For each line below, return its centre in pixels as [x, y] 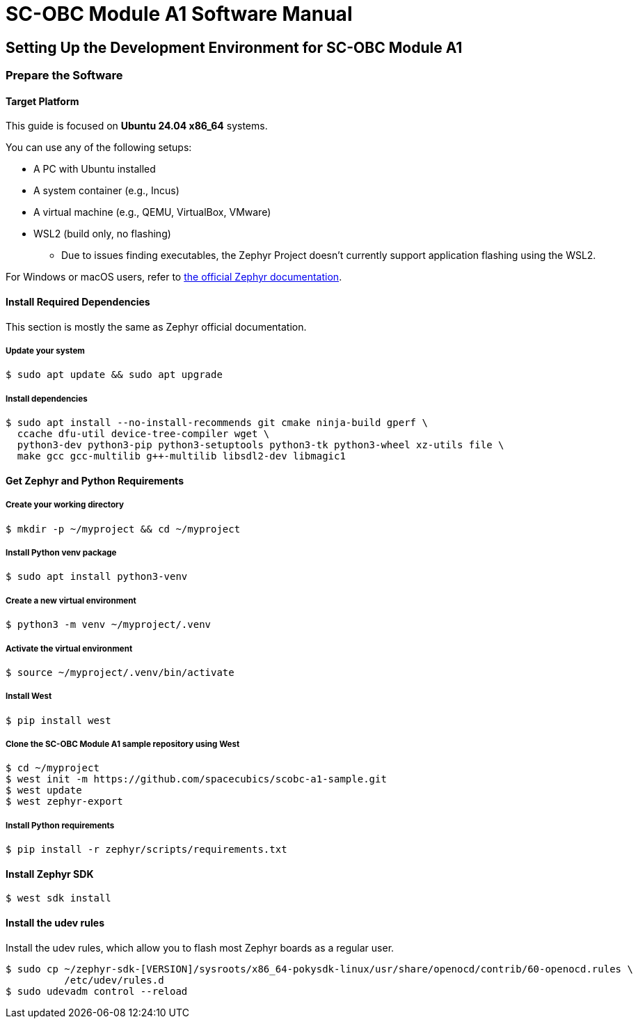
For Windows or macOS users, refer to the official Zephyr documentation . [174, 277]
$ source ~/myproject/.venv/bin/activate [120, 672]
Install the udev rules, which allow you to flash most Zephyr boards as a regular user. [200, 947]
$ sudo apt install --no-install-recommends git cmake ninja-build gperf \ [217, 423]
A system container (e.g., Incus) [106, 191]
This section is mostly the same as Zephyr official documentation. [156, 326]
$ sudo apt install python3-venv [97, 577]
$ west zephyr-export [64, 802]
